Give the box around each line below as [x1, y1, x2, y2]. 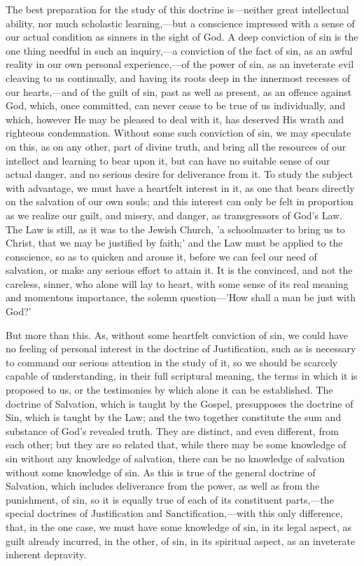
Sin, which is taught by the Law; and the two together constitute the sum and [6, 410, 342, 424]
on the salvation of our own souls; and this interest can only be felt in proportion [6, 194, 353, 209]
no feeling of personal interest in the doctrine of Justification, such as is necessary [6, 341, 356, 356]
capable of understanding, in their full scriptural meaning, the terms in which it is [6, 368, 358, 383]
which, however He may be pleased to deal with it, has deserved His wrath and [6, 111, 344, 126]
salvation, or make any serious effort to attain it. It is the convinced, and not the [6, 263, 353, 277]
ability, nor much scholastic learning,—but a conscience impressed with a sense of [6, 15, 355, 30]
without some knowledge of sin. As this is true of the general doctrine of [6, 464, 316, 479]
